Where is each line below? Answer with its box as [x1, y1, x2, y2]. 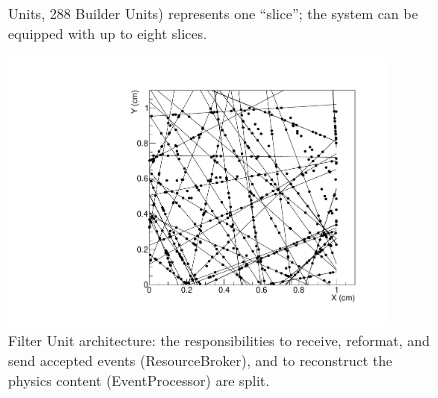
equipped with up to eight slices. [8, 22, 207, 43]
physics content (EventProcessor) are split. [8, 369, 270, 390]
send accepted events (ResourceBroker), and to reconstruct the [8, 350, 393, 371]
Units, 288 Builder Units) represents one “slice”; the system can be [8, 3, 418, 23]
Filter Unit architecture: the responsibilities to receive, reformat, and [8, 330, 430, 351]
